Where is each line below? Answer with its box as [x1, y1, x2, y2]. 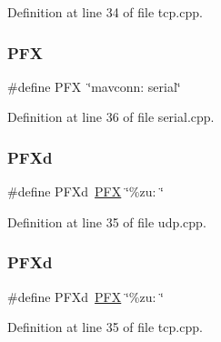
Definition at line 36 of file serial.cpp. [7, 107, 215, 126]
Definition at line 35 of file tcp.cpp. [7, 317, 203, 337]
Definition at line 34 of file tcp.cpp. [7, 3, 203, 21]
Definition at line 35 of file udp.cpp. [7, 212, 206, 231]
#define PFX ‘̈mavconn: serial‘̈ [7, 76, 181, 96]
